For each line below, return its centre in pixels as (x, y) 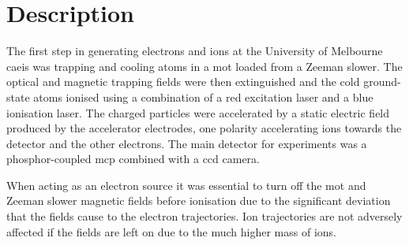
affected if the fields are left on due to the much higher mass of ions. (172, 231)
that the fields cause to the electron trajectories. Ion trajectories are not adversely (204, 216)
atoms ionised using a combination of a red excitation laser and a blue (203, 97)
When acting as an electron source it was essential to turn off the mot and (186, 185)
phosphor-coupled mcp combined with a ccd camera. (133, 159)
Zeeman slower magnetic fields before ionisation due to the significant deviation (199, 200)
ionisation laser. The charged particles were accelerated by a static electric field (198, 112)
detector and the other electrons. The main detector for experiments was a (187, 143)
